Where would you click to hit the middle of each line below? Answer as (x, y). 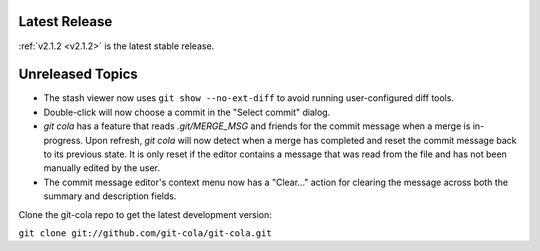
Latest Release (65, 21)
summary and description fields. (110, 196)
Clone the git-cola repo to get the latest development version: (145, 214)
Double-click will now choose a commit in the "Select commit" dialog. (187, 112)
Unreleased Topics (78, 74)
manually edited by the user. (101, 168)
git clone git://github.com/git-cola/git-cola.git (145, 233)
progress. (63, 140)
